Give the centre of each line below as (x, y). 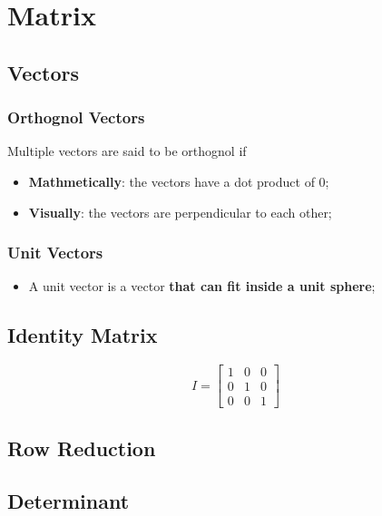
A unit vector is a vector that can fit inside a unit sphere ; (202, 286)
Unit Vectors (55, 253)
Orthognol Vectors (76, 117)
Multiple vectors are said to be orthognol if (127, 151)
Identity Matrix (83, 335)
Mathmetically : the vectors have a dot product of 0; (179, 181)
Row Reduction (82, 448)
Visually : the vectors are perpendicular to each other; (180, 212)
